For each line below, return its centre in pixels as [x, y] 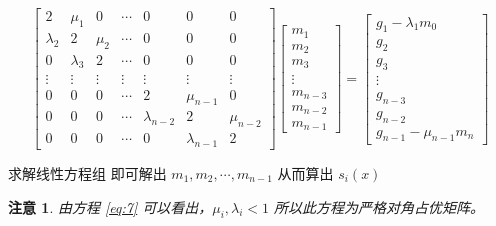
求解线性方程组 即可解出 [87, 173]
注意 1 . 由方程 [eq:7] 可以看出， [110, 206]
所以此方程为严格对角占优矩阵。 [379, 206]
